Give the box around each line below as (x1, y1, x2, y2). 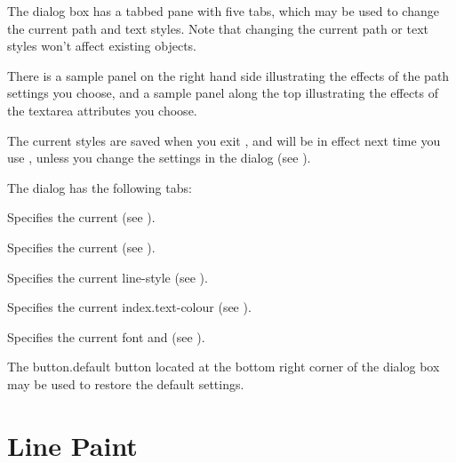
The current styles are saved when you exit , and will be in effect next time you (7, 131, 441, 149)
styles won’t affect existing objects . (7, 36, 197, 55)
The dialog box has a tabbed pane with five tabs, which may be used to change (7, 2, 439, 20)
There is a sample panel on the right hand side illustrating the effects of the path (7, 66, 450, 84)
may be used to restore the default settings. (7, 374, 244, 393)
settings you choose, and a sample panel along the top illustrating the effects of (7, 84, 439, 102)
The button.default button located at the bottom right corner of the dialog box (7, 357, 440, 376)
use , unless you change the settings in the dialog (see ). (7, 148, 311, 167)
